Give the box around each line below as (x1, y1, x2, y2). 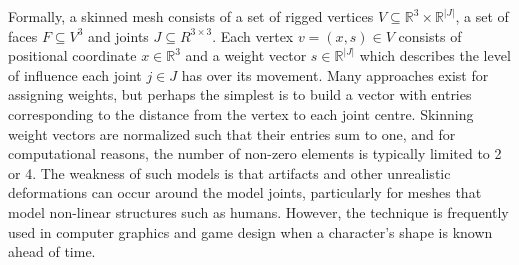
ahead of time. (8, 241, 96, 262)
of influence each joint (8, 64, 142, 85)
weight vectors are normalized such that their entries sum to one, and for (8, 123, 456, 144)
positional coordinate (8, 45, 137, 66)
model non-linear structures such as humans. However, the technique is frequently (8, 201, 509, 222)
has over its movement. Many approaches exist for (181, 64, 489, 85)
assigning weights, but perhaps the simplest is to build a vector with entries (8, 84, 472, 105)
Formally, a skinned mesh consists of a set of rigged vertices (8, 6, 374, 26)
